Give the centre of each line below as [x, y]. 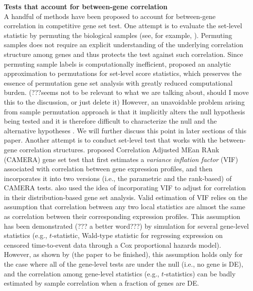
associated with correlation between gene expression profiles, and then [108, 169]
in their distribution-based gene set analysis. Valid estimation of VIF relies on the [126, 197]
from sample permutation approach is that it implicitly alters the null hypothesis [125, 111]
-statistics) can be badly [200, 273]
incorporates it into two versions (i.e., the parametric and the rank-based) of [118, 178]
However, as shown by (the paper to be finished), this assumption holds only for [123, 254]
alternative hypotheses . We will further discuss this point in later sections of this [125, 130]
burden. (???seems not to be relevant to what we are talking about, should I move [126, 92]
